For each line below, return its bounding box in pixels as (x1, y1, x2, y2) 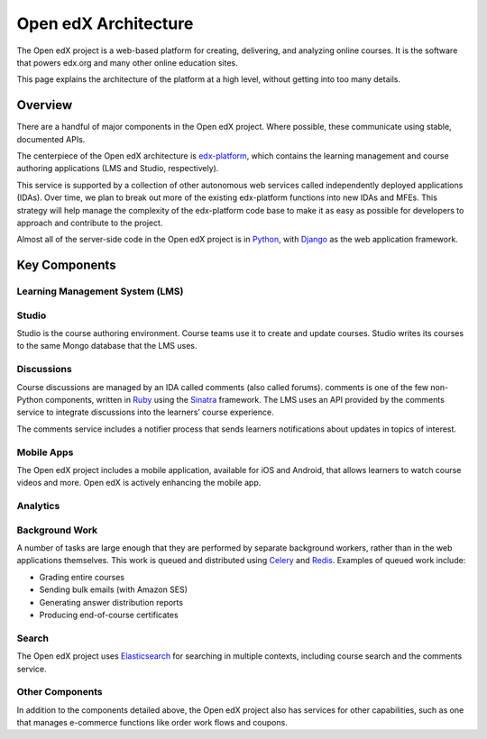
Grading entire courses (39, 571, 125, 582)
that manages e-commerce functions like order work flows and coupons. (16, 717, 288, 728)
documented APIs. (16, 133, 86, 144)
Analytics (16, 500, 60, 513)
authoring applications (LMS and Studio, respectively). (16, 163, 219, 174)
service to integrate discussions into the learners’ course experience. (16, 406, 274, 418)
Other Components (16, 686, 103, 698)
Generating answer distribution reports (39, 597, 184, 607)
